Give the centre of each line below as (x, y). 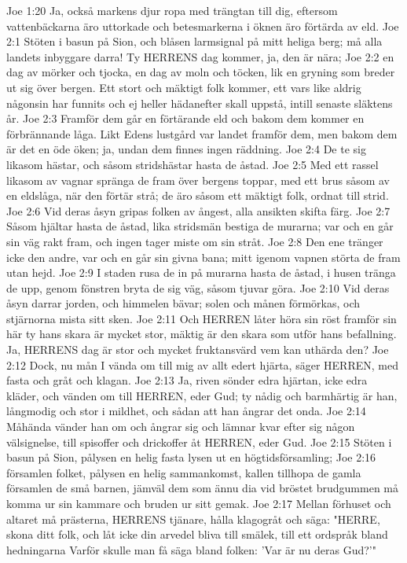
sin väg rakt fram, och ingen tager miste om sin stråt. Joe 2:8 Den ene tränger (195, 241)
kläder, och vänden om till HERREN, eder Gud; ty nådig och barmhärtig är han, (202, 395)
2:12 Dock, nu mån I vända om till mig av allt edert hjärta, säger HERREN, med (202, 364)
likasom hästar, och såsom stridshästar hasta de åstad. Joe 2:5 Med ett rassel (192, 164)
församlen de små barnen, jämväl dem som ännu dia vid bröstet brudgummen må (203, 488)
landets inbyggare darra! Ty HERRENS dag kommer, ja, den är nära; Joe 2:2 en (200, 56)
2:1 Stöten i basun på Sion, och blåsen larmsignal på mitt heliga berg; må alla (194, 41)
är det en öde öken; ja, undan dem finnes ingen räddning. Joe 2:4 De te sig (186, 149)
